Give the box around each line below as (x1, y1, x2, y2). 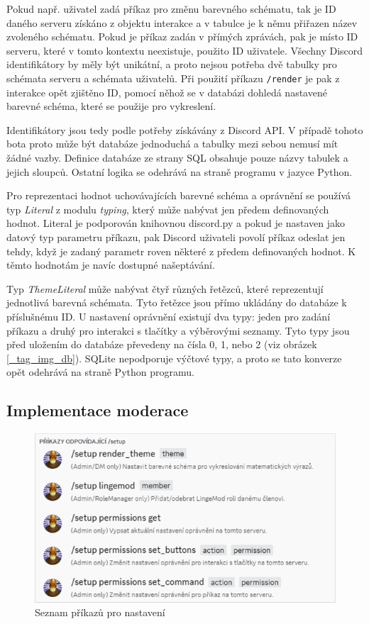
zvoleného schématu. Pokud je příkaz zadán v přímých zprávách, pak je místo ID (6, 29, 358, 44)
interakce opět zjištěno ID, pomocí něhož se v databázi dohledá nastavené (6, 84, 327, 99)
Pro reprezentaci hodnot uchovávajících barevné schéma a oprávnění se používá (6, 188, 351, 203)
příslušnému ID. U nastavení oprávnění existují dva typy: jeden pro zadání (6, 308, 331, 323)
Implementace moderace (6, 399, 189, 421)
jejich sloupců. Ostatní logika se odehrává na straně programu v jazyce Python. (6, 164, 353, 179)
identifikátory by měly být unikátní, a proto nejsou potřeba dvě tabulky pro (6, 57, 337, 72)
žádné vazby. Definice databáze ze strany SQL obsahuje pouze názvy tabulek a (6, 150, 348, 165)
